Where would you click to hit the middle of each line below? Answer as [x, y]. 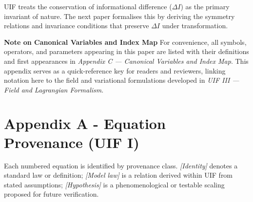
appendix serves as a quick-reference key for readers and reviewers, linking [115, 70]
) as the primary [205, 6]
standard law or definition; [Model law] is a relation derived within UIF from [118, 175]
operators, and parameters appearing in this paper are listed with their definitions [126, 51]
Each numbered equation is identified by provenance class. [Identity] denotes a [121, 165]
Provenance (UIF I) [72, 142]
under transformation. [195, 26]
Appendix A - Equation [85, 123]
